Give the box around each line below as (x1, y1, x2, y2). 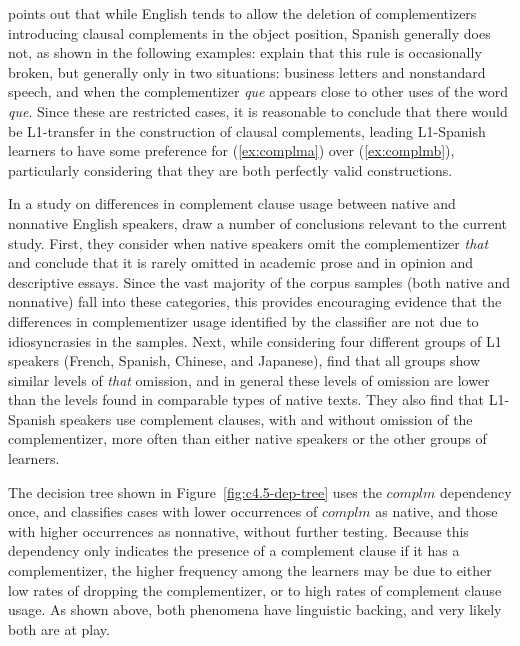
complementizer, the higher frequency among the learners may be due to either (8, 560, 492, 581)
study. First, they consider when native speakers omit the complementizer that (8, 232, 489, 253)
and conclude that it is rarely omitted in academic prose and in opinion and (8, 252, 474, 273)
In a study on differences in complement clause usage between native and (8, 193, 456, 214)
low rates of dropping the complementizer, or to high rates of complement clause (8, 579, 502, 600)
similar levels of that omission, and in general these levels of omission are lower (8, 369, 490, 390)
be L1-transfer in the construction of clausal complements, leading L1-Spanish (8, 120, 486, 141)
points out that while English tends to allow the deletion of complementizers (8, 3, 477, 23)
